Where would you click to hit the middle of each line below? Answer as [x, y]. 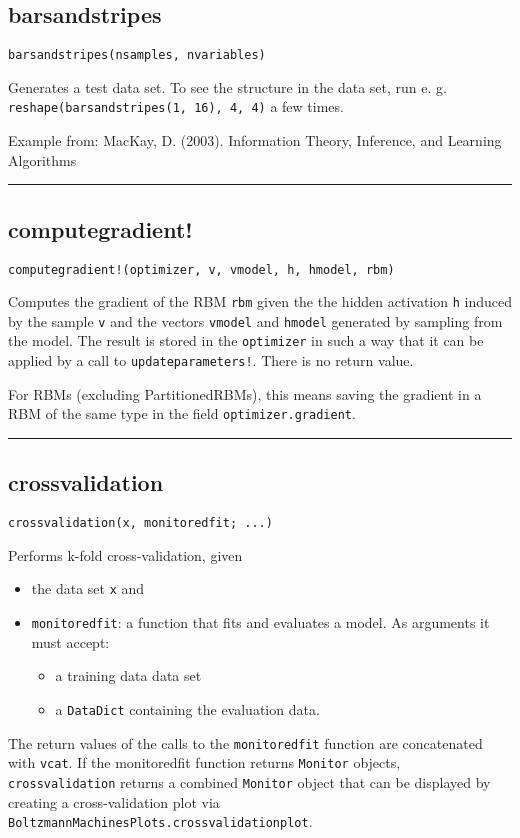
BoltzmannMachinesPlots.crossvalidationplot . [160, 821]
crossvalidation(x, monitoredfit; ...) [140, 523]
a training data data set [128, 675]
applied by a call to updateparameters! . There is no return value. [211, 360]
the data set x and [88, 588]
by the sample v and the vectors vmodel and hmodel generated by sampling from [255, 320]
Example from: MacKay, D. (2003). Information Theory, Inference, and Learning [255, 140]
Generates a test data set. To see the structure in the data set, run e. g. [227, 86]
